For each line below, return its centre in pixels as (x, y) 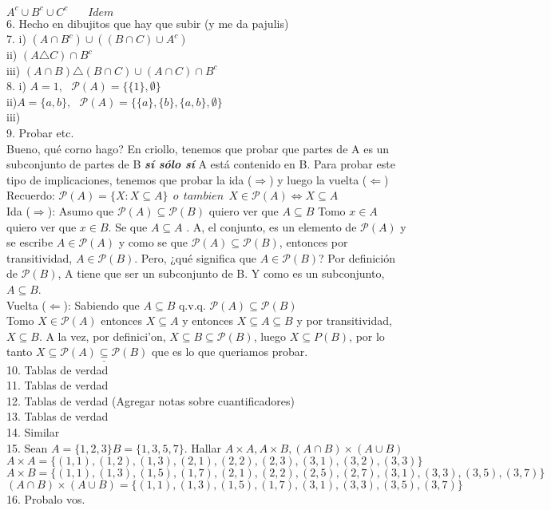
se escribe (30, 242)
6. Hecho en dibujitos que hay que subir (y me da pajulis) (148, 23)
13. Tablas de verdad (57, 416)
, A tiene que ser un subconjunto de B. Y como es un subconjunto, (221, 273)
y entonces (208, 320)
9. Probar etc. (40, 133)
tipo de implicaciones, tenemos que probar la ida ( (129, 179)
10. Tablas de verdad (57, 369)
